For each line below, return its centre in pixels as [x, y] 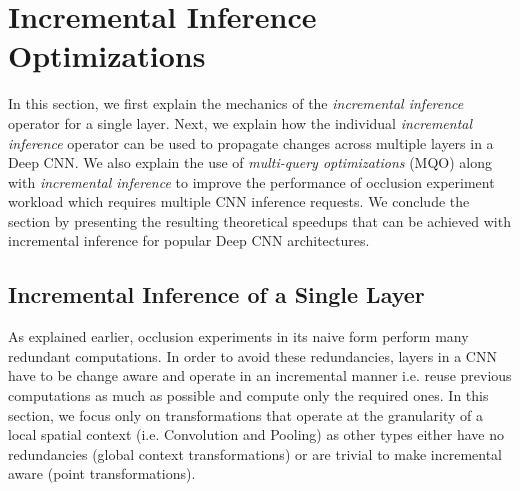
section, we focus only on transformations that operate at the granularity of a [245, 414]
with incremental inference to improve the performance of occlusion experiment [251, 181]
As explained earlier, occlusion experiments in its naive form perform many [238, 336]
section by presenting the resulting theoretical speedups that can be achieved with [259, 220]
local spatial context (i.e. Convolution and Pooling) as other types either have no [256, 434]
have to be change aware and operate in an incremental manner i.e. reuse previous [260, 375]
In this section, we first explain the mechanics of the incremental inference [236, 103]
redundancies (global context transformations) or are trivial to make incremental [255, 453]
